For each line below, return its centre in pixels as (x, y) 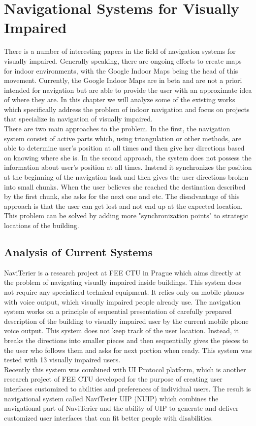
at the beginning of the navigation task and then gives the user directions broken (126, 177)
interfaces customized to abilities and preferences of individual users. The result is (128, 388)
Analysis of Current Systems (78, 252)
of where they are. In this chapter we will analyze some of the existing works (120, 99)
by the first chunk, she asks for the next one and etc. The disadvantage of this (122, 196)
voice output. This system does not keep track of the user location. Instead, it (121, 330)
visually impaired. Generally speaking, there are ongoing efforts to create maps (123, 60)
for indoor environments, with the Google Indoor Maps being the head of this (121, 70)
